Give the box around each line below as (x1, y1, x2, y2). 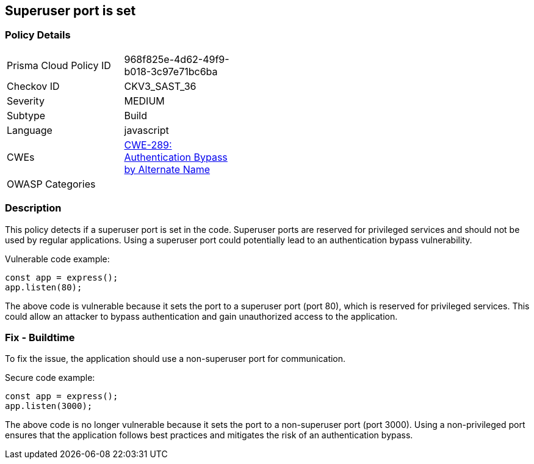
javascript (124, 123, 169, 136)
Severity (7, 94, 45, 107)
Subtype (7, 109, 46, 122)
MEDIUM (124, 94, 165, 107)
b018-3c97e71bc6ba (124, 65, 218, 78)
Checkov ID (7, 79, 60, 92)
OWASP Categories (7, 177, 96, 190)
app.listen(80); (5, 282, 82, 292)
